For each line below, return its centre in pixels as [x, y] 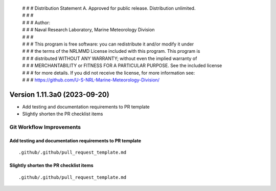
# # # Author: [36, 23]
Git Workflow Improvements [45, 127]
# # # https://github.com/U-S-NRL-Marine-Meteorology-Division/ [91, 80]
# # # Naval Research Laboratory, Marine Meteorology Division [89, 30]
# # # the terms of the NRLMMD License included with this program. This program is [111, 51]
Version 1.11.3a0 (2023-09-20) [59, 94]
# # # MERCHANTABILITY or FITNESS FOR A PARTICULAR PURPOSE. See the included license [122, 66]
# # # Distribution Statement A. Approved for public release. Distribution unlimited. [109, 8]
